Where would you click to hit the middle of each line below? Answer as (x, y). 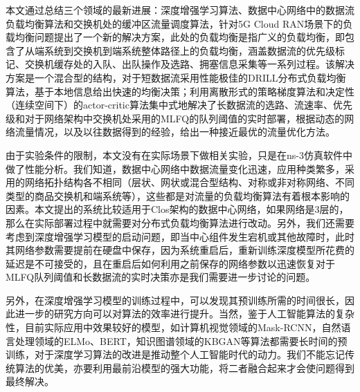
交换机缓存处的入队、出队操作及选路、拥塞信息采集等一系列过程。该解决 (189, 64)
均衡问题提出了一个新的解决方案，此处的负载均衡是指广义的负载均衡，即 (180, 37)
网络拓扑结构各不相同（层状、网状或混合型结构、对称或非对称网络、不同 (189, 182)
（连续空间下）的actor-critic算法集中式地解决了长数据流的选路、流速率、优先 (179, 105)
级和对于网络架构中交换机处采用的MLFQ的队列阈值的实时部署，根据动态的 (175, 118)
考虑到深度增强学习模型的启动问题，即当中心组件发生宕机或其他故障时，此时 (180, 236)
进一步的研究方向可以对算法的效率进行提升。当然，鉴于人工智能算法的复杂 (184, 314)
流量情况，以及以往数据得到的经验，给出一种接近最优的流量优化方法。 (175, 132)
